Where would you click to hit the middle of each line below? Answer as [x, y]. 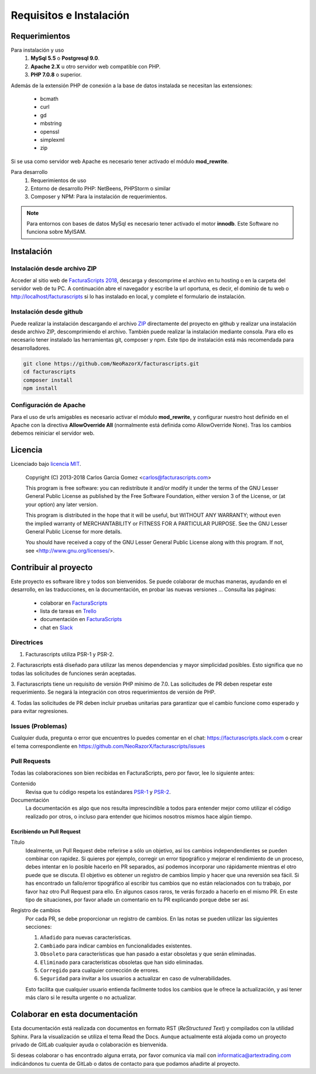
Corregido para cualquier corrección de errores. [100, 970]
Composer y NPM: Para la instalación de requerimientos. [99, 197]
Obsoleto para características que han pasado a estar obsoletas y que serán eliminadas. [148, 954]
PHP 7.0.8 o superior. [56, 75]
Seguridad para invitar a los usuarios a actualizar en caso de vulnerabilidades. [136, 978]
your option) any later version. [62, 504]
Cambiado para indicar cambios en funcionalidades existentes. [116, 946]
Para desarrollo [29, 172]
